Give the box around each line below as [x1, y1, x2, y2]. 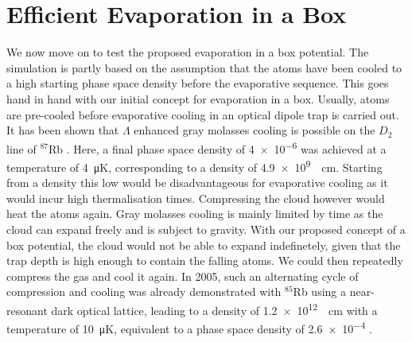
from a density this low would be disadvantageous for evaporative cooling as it [6, 174, 388, 191]
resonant [6, 301, 48, 318]
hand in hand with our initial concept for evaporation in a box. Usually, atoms [6, 90, 390, 107]
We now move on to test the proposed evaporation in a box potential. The [6, 44, 369, 60]
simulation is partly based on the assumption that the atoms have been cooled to [6, 59, 402, 76]
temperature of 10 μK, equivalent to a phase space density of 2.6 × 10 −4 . [6, 318, 372, 336]
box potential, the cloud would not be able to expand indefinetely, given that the [6, 236, 401, 253]
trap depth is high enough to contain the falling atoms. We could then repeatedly [6, 252, 403, 269]
